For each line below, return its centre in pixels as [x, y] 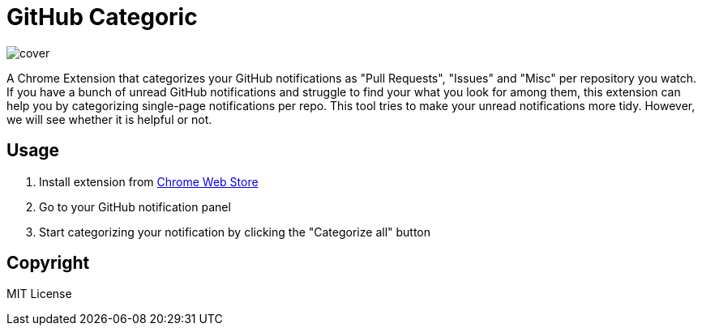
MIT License [39, 294]
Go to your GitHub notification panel [135, 206]
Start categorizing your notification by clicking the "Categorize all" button [235, 232]
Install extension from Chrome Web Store [149, 181]
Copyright [48, 263]
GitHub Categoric [102, 17]
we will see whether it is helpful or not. [109, 119]
